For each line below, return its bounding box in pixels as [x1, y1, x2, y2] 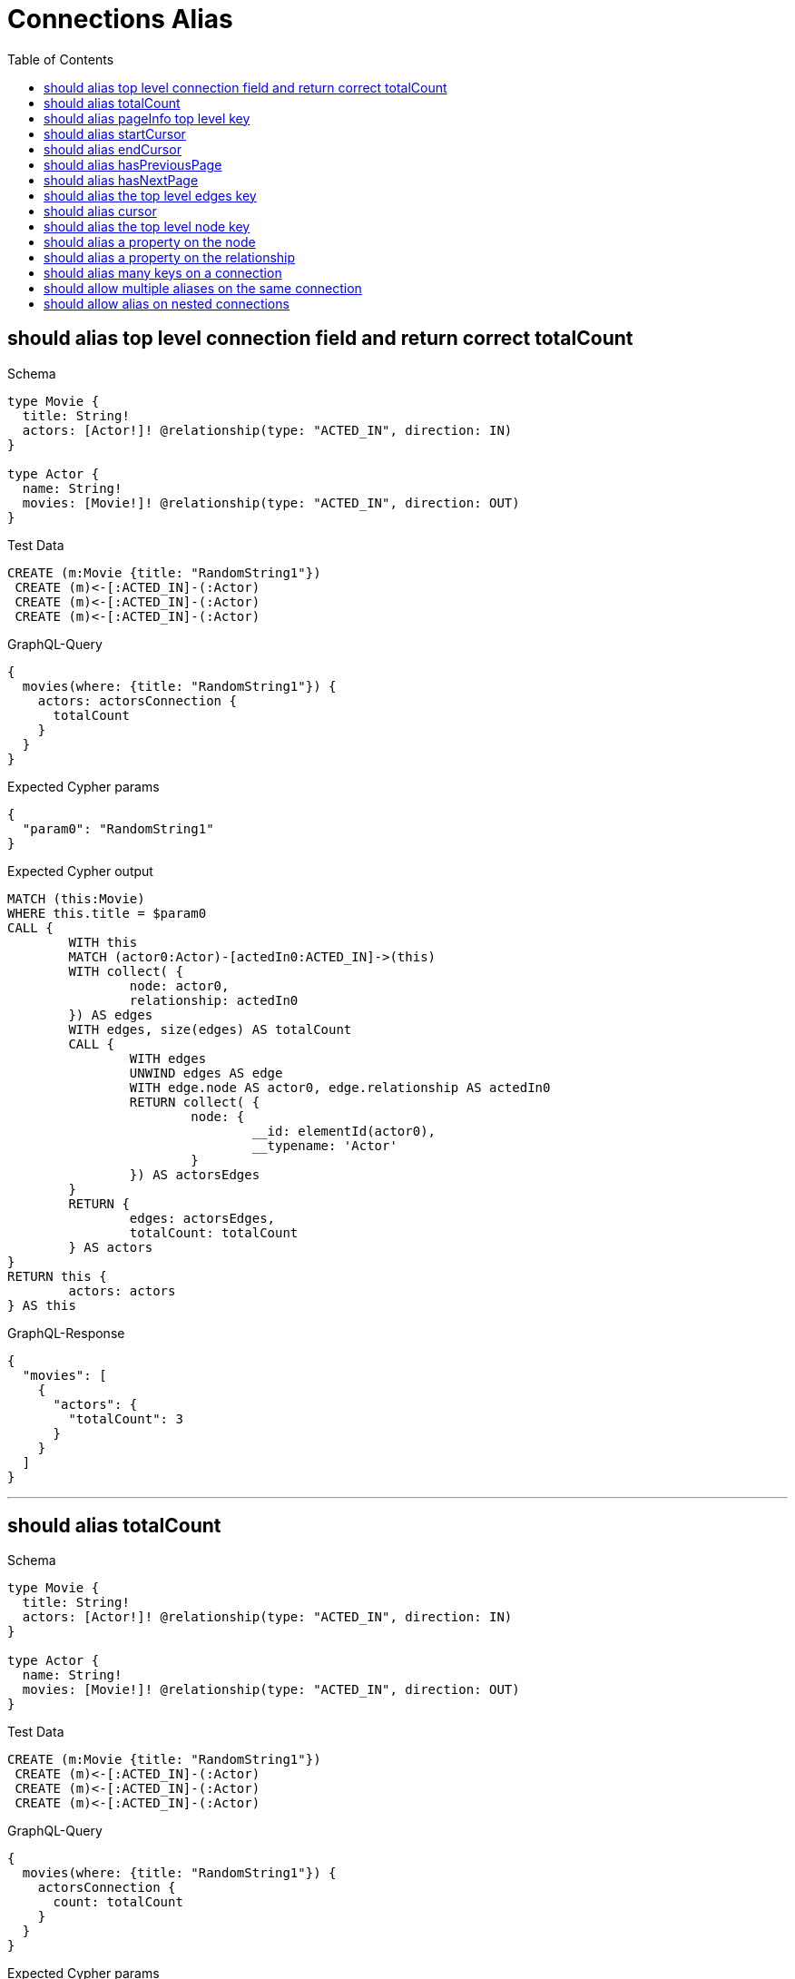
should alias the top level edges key [44, 187, 257, 203]
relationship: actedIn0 [129, 992, 299, 1008]
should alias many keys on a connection [44, 264, 282, 281]
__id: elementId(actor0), [251, 1123, 437, 1138]
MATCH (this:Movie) [7, 891, 145, 906]
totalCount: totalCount [129, 1225, 299, 1240]
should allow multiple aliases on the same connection [44, 280, 362, 296]
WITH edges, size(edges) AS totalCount [68, 1021, 352, 1037]
